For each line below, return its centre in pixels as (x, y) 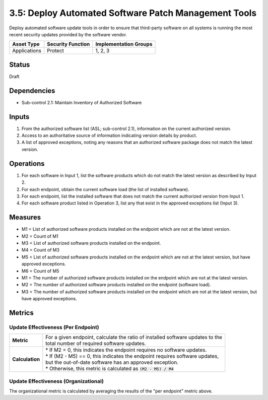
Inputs (19, 117)
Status (20, 65)
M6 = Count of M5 (40, 271)
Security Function (68, 44)
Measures (25, 218)
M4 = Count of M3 (40, 250)
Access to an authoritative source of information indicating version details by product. (109, 135)
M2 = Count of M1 (40, 236)
